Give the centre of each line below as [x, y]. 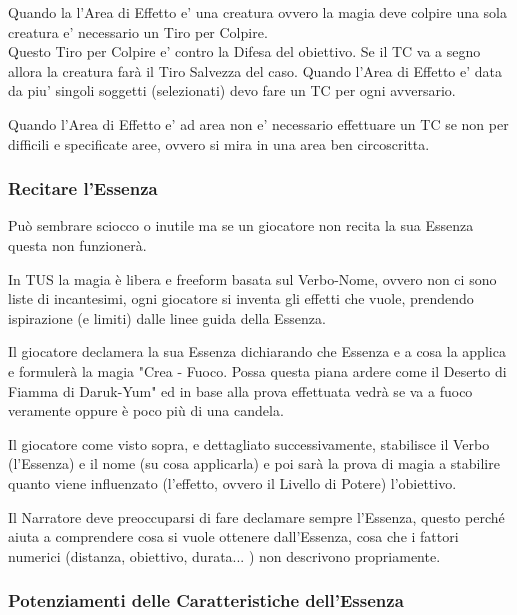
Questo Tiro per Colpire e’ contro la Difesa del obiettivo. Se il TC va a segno [244, 51]
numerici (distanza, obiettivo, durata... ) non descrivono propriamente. [224, 555]
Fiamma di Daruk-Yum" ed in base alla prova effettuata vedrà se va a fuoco [240, 390]
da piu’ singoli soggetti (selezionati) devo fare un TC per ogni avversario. [232, 90]
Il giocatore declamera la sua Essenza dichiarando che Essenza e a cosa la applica [257, 351]
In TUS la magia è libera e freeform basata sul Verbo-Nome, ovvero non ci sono [252, 278]
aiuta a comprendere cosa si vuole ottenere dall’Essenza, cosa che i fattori [233, 536]
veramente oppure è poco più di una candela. [146, 410]
